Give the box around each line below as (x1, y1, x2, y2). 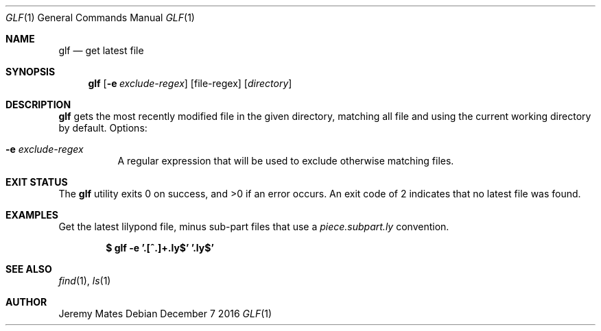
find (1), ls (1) (58, 275, 111, 286)
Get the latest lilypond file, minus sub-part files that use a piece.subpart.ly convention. (58, 221, 449, 232)
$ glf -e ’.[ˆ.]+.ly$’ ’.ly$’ (106, 242, 214, 254)
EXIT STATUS (5, 176, 68, 188)
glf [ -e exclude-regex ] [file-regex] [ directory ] (88, 77, 292, 89)
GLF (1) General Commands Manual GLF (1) (5, 12, 195, 23)
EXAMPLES (5, 209, 58, 221)
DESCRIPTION (5, 99, 71, 110)
